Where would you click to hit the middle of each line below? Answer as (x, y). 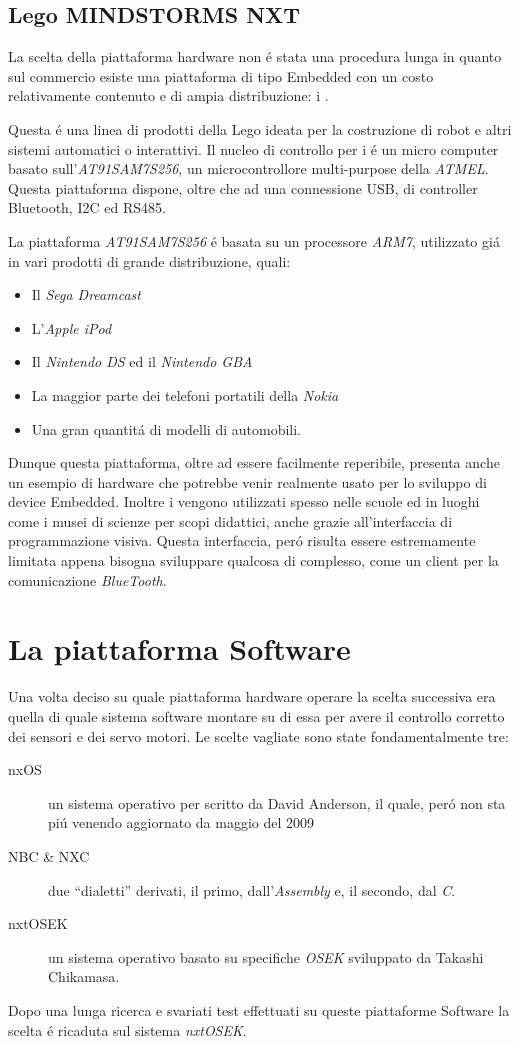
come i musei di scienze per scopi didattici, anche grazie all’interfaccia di (230, 520)
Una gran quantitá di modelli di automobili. (166, 428)
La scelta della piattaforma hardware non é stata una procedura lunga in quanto (255, 56)
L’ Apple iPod (71, 327)
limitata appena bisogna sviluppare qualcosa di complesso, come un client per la (253, 560)
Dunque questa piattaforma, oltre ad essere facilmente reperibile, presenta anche (254, 462)
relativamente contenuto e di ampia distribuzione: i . (168, 95)
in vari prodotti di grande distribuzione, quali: (149, 260)
